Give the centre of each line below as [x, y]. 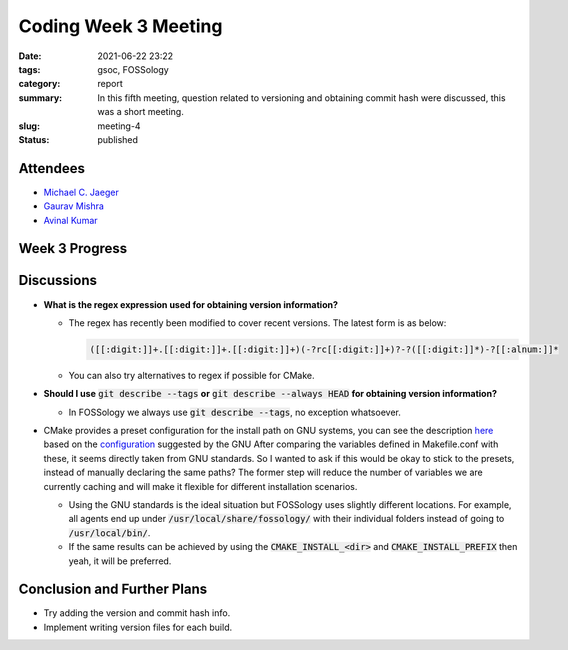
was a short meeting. [140, 112]
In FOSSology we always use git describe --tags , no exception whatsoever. [235, 412]
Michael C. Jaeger [81, 192]
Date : [30, 56]
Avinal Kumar [71, 220]
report [110, 84]
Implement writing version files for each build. [138, 627]
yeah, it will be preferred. [120, 561]
